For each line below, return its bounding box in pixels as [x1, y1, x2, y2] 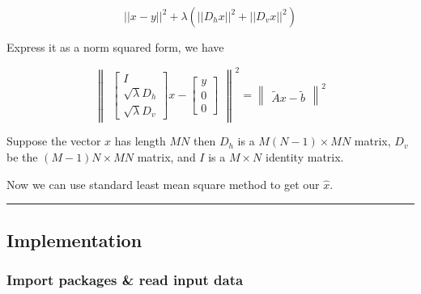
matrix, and [137, 149, 196, 166]
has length [114, 132, 166, 149]
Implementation [6, 227, 142, 252]
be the [6, 149, 38, 166]
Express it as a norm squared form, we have [6, 39, 224, 55]
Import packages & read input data [6, 269, 244, 289]
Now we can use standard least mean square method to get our [6, 175, 320, 192]
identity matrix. [265, 149, 344, 166]
